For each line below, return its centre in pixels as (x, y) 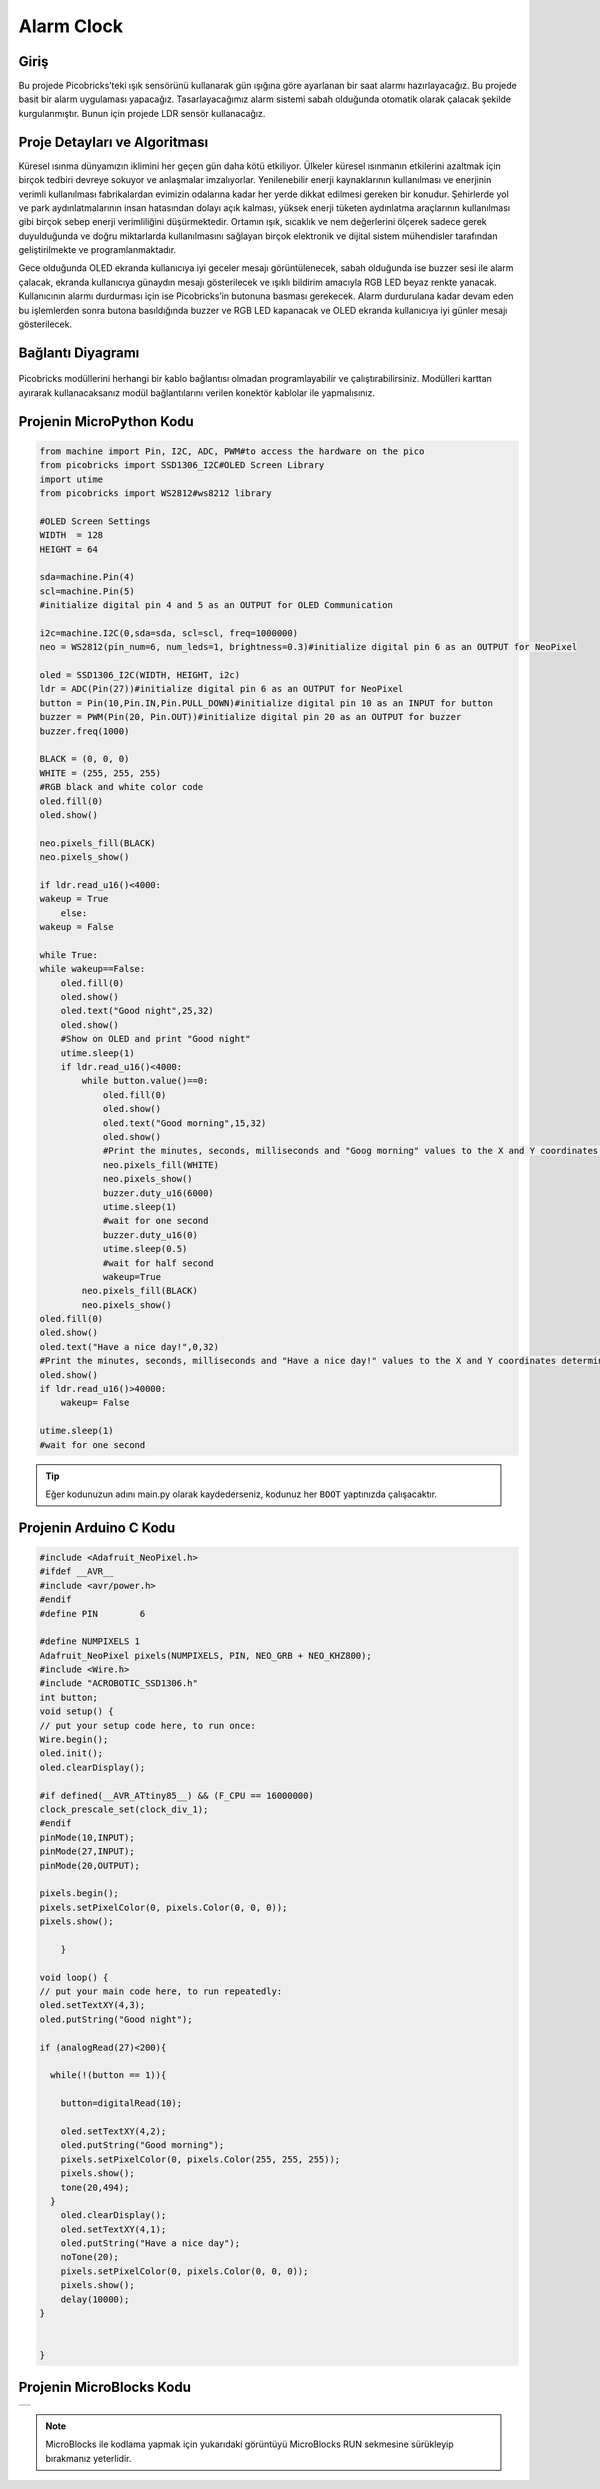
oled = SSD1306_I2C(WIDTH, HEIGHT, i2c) (139, 675)
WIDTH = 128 (71, 535)
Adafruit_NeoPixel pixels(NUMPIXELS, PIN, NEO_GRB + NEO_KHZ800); (205, 1655)
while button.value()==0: (145, 1081)
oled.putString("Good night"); (116, 2019)
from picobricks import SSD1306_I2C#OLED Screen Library (182, 465)
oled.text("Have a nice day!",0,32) (129, 1346)
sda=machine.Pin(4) (87, 577)
